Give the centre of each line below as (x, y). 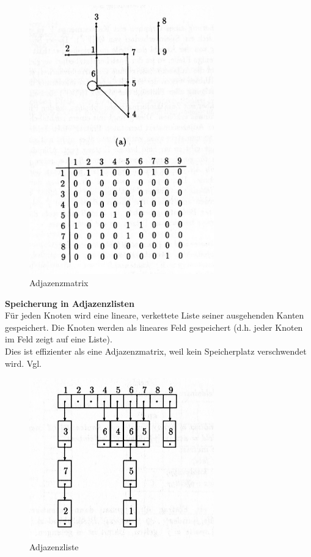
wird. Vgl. (23, 363)
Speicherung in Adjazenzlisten (70, 303)
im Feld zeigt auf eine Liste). (59, 339)
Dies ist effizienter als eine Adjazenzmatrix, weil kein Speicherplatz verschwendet (156, 351)
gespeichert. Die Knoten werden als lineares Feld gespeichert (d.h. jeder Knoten (154, 327)
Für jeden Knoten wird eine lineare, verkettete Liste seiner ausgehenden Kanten (155, 315)
